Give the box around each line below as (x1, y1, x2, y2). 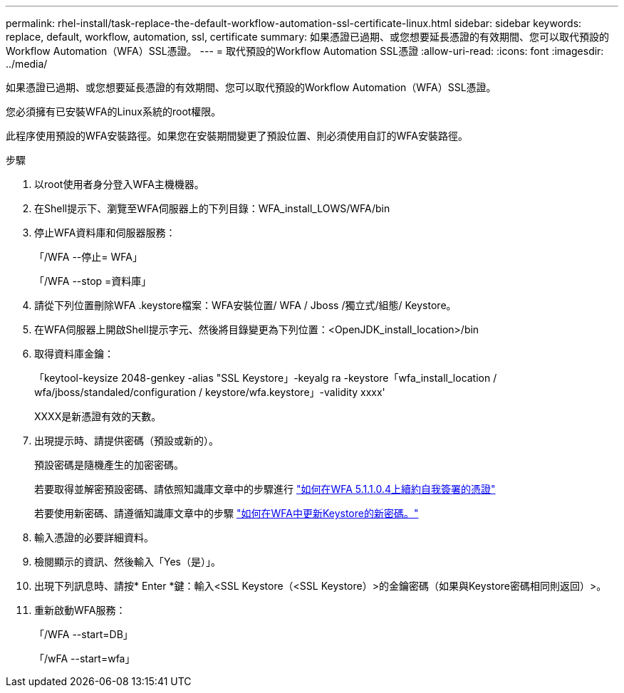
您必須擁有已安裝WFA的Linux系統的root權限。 (6, 105, 222, 118)
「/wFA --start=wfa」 (34, 652, 135, 665)
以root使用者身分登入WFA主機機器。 (34, 178, 204, 190)
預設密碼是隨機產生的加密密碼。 (34, 459, 184, 471)
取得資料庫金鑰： (34, 348, 114, 360)
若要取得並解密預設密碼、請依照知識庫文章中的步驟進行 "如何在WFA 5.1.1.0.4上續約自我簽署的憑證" (34, 483, 496, 495)
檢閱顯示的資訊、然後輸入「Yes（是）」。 (34, 556, 221, 568)
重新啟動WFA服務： (34, 604, 126, 616)
